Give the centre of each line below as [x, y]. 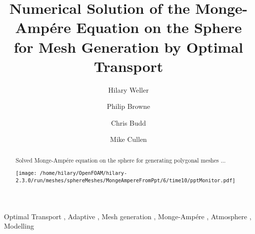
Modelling [19, 226]
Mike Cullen [128, 139]
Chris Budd [128, 122]
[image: [26, 173]
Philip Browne [128, 106]
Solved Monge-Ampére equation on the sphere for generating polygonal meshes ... [121, 160]
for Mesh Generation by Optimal [128, 47]
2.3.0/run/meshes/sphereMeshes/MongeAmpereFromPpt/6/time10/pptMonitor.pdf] [126, 180]
